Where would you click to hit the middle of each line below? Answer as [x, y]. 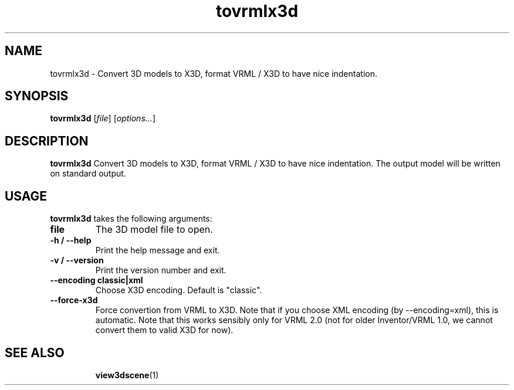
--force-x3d [74, 300]
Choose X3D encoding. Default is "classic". [179, 290]
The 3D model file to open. [154, 230]
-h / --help [71, 240]
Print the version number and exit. [161, 270]
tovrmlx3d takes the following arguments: [131, 219]
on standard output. [88, 174]
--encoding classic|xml [97, 280]
